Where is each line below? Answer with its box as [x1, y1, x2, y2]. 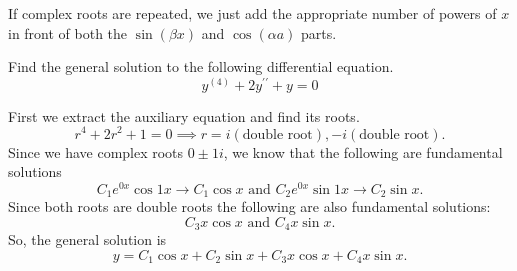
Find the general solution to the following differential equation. [8, 56, 394, 77]
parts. [301, 22, 337, 43]
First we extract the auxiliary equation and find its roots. [8, 105, 360, 126]
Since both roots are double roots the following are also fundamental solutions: [8, 196, 491, 217]
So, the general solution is [8, 229, 167, 250]
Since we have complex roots [8, 141, 184, 162]
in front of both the [8, 22, 128, 43]
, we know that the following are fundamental [223, 141, 503, 162]
